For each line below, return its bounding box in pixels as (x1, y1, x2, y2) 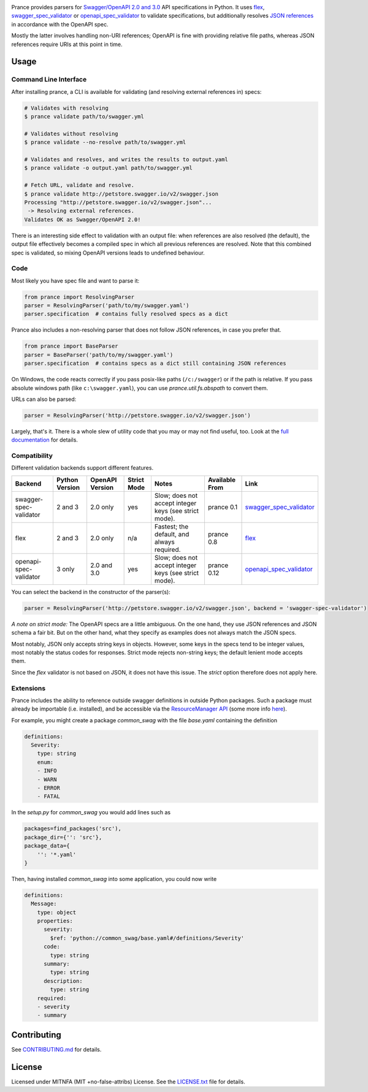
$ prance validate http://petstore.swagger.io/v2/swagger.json (24, 190, 219, 197)
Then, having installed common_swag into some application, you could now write (11, 875, 217, 882)
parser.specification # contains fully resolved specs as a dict (24, 310, 228, 318)
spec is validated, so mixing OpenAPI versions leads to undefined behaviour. (11, 249, 205, 256)
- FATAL (37, 793, 61, 800)
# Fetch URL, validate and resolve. (24, 181, 135, 189)
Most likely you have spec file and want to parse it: (11, 277, 140, 284)
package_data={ (24, 842, 70, 849)
